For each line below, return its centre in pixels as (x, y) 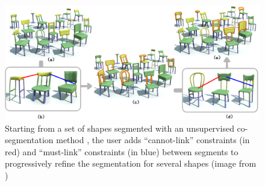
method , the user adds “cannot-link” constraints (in (153, 140)
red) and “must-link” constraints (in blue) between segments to (122, 151)
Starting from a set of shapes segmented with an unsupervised (120, 128)
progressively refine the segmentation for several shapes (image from (131, 163)
